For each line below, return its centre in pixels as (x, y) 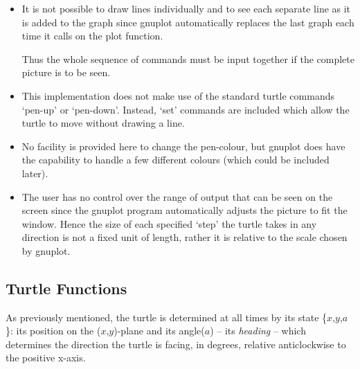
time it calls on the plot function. (92, 36)
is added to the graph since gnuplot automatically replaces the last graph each (188, 22)
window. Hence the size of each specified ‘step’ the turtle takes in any (169, 223)
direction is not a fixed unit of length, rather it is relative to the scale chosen (184, 237)
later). (35, 173)
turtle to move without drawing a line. (103, 123)
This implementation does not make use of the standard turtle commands (178, 95)
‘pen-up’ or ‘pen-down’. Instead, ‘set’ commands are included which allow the (186, 109)
